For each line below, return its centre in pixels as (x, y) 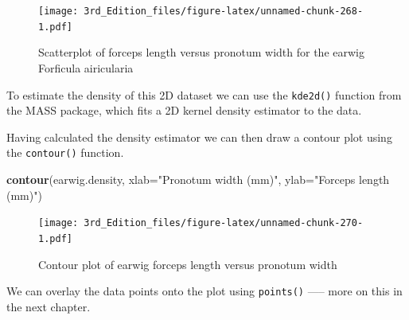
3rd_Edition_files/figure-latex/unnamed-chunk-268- (224, 11)
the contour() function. (65, 152)
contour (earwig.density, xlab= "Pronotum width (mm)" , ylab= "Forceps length (198, 179)
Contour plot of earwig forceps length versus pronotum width (188, 264)
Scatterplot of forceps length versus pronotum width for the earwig (201, 52)
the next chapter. (49, 306)
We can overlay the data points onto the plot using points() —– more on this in (204, 291)
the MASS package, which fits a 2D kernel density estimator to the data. (184, 110)
